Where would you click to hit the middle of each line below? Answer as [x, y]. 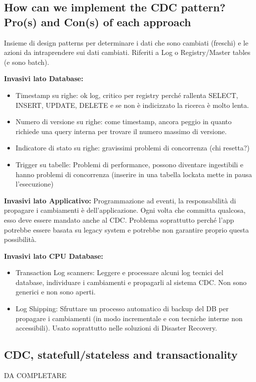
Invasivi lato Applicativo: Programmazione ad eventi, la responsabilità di [120, 200]
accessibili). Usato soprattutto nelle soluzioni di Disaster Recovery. [116, 328]
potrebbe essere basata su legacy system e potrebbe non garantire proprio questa [127, 229]
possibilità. [20, 239]
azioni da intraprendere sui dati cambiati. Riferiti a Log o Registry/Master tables [127, 52]
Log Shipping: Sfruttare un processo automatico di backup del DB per [122, 309]
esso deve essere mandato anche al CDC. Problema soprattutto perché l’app [119, 219]
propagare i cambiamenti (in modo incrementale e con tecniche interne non [129, 318]
